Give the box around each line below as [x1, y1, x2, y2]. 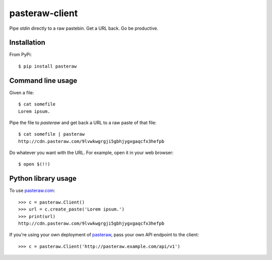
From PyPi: [9, 51, 32, 58]
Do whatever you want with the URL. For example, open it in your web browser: [9, 149, 174, 156]
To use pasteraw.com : [9, 187, 55, 194]
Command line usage [9, 76, 78, 85]
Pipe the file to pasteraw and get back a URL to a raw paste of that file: [9, 119, 157, 126]
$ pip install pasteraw [18, 63, 77, 69]
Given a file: [9, 89, 34, 95]
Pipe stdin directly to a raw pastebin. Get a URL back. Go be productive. [9, 25, 159, 31]
